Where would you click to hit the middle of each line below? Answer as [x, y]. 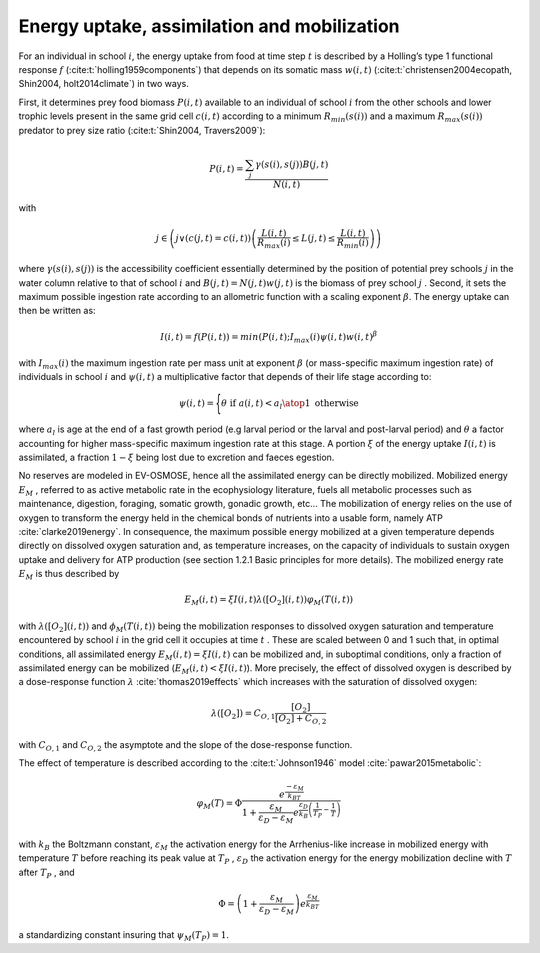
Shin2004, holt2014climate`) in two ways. [104, 84]
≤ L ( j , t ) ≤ [313, 238]
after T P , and [46, 873]
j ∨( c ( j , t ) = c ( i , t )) [213, 238]
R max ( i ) [273, 243]
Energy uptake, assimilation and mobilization [209, 26]
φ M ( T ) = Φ [219, 805]
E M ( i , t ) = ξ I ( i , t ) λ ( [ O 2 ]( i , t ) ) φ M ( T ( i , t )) [269, 601]
